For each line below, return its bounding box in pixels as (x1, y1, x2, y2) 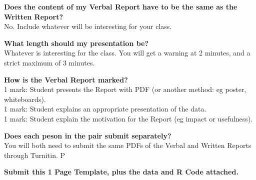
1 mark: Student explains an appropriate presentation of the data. (4, 103, 206, 114)
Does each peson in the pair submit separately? (4, 130, 171, 140)
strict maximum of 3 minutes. (4, 57, 95, 67)
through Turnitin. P (4, 149, 65, 160)
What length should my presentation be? (4, 37, 149, 48)
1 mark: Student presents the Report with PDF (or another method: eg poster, (4, 84, 246, 94)
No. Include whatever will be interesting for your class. (4, 21, 172, 31)
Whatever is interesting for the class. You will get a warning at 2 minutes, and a (4, 47, 250, 58)
